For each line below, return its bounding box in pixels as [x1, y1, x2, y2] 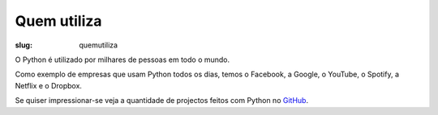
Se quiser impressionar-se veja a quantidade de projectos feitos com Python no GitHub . [15, 96, 308, 105]
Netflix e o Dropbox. [15, 80, 83, 90]
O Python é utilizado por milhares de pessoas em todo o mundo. [15, 55, 230, 64]
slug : [15, 40, 32, 50]
